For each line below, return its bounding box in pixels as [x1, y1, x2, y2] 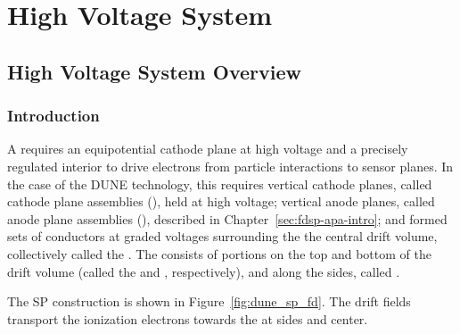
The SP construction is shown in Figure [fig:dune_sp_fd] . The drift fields [7, 292, 411, 311]
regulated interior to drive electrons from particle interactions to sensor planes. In [7, 156, 454, 175]
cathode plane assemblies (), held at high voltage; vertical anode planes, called [7, 192, 435, 211]
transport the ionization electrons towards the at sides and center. [7, 309, 368, 328]
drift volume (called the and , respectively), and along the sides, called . [7, 262, 400, 280]
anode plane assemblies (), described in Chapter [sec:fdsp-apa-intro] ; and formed [7, 209, 448, 228]
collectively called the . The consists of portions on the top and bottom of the [7, 244, 431, 263]
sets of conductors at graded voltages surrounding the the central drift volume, [7, 227, 438, 246]
